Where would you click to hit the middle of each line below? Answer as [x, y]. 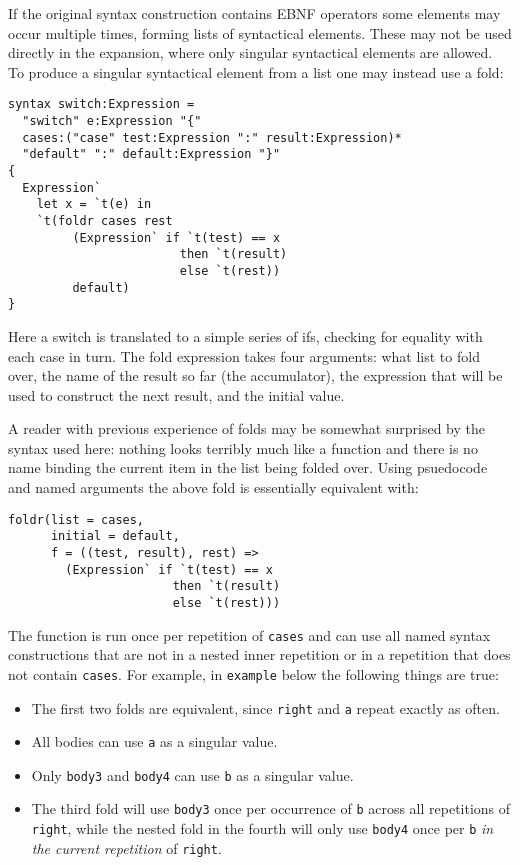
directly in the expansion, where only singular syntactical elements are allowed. [250, 52]
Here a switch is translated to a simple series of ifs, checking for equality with [245, 335]
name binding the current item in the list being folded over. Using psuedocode [248, 467]
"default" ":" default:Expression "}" [151, 154]
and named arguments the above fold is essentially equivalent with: [213, 487]
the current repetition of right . [126, 847]
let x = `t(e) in [94, 204]
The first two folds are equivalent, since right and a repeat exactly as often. [265, 707]
